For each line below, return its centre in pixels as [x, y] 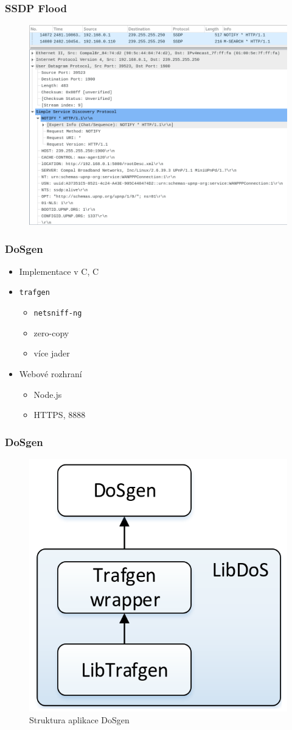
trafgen [34, 293]
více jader [52, 353]
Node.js [48, 394]
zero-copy [51, 332]
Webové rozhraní [50, 373]
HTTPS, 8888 [60, 415]
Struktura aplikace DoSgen [79, 720]
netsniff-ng [58, 314]
